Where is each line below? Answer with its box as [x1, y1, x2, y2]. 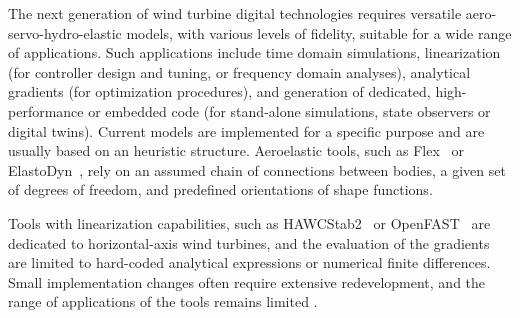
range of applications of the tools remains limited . [8, 291, 318, 312]
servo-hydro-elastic [8, 22, 122, 43]
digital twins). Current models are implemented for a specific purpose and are [8, 120, 485, 141]
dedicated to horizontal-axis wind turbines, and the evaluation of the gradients [8, 232, 490, 253]
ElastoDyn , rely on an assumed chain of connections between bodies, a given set [8, 159, 506, 180]
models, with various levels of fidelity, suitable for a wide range [126, 22, 512, 43]
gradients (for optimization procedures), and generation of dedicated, [8, 81, 431, 102]
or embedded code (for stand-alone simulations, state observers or [88, 100, 491, 121]
